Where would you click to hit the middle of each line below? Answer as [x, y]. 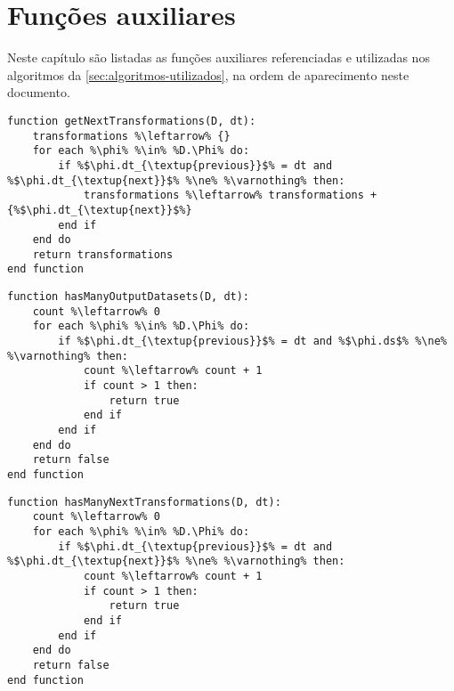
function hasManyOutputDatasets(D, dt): [129, 297]
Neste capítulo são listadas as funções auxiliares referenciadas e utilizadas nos [219, 57]
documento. [39, 92]
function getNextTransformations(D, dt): [132, 121]
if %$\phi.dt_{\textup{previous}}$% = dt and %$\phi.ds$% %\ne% [252, 341]
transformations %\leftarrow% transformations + [230, 195]
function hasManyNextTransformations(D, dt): [144, 502]
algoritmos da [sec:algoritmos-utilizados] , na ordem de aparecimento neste [208, 74]
